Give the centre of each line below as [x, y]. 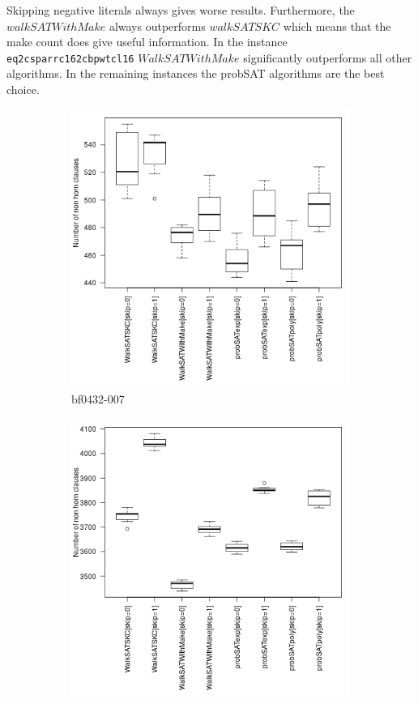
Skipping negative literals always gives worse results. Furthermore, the [181, 10]
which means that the [337, 26]
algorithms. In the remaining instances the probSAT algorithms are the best [196, 73]
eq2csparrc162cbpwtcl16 [70, 59]
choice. [23, 90]
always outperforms [157, 26]
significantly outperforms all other [328, 57]
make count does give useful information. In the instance [147, 42]
